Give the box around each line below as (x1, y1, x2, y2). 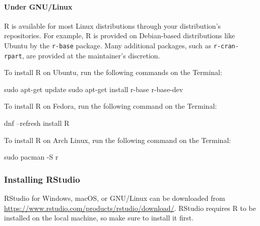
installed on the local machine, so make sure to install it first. (4, 212, 194, 223)
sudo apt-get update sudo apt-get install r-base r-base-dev (4, 84, 183, 94)
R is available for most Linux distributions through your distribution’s (4, 20, 221, 31)
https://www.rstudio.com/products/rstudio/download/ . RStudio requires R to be (4, 202, 256, 213)
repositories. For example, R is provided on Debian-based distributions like (4, 30, 235, 41)
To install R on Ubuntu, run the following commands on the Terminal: (4, 67, 222, 78)
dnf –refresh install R (4, 118, 70, 128)
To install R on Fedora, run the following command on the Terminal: (4, 101, 217, 111)
